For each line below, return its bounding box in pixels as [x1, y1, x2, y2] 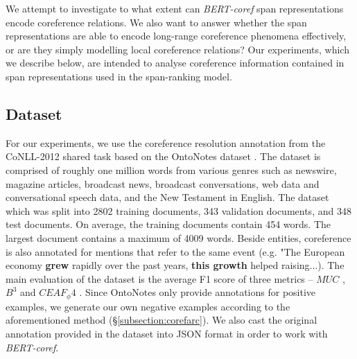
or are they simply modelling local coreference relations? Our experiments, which [6, 42, 349, 56]
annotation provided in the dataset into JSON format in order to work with [6, 326, 328, 340]
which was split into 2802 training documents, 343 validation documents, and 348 [6, 203, 351, 218]
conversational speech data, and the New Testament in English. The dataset [6, 190, 329, 204]
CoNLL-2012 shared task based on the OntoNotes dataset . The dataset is [6, 149, 321, 164]
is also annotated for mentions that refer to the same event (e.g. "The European [6, 244, 345, 259]
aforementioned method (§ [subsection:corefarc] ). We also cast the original [6, 313, 317, 327]
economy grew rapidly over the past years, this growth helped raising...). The [6, 258, 345, 272]
